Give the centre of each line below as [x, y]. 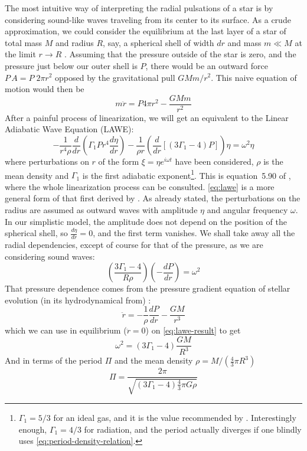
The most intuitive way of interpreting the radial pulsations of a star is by [139, 8]
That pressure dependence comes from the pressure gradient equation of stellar [148, 288]
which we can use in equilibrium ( [66, 330]
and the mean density [154, 360]
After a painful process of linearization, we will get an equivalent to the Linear [147, 117]
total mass [24, 42]
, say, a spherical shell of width [159, 42]
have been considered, [214, 161]
